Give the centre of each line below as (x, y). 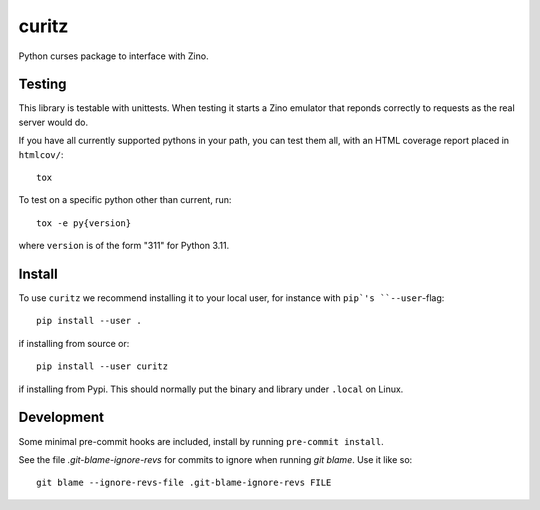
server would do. (53, 122)
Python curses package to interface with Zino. (113, 56)
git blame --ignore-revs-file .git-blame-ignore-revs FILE (184, 483)
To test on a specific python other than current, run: (125, 200)
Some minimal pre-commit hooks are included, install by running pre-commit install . (201, 441)
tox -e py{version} (84, 223)
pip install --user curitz (102, 366)
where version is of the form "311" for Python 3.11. (124, 246)
